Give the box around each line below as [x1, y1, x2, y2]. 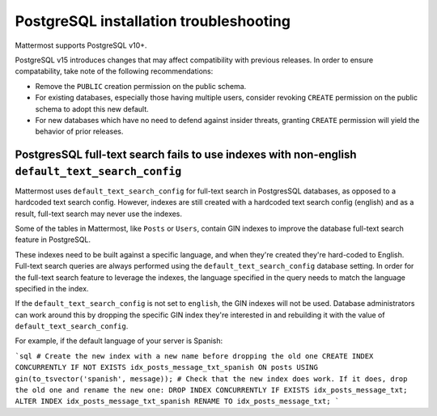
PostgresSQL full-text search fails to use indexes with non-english [15, 148, 357, 162]
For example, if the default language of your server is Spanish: [15, 336, 223, 346]
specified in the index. [15, 283, 89, 293]
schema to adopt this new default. [35, 104, 149, 113]
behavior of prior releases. [35, 126, 124, 137]
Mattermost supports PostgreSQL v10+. [15, 40, 147, 50]
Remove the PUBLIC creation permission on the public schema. [35, 81, 247, 91]
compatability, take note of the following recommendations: [15, 66, 214, 76]
